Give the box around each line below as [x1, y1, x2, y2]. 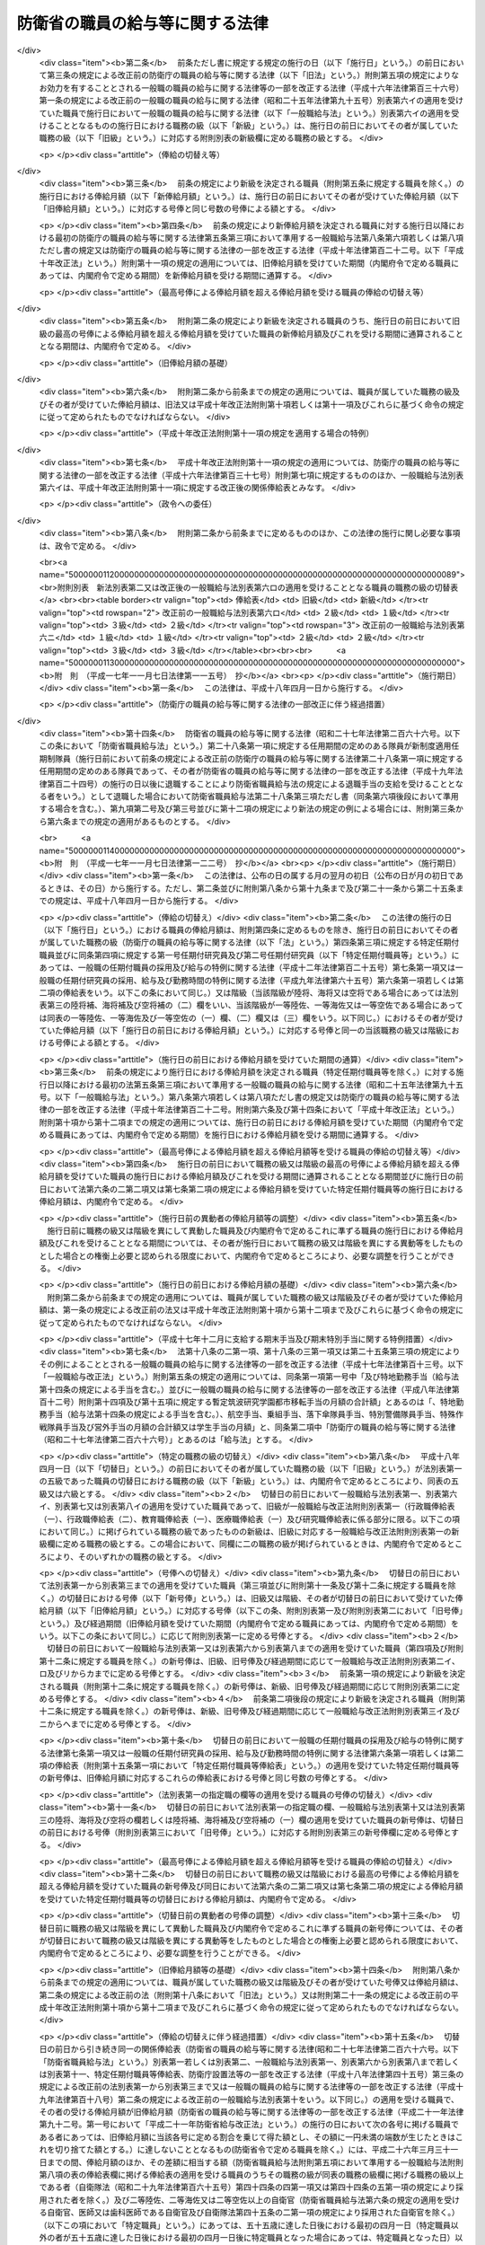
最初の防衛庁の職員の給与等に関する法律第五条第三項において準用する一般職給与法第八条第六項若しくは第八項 [54, 233, 464, 243]
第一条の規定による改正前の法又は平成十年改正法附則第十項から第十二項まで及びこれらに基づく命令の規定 [62, 1305, 456, 1316]
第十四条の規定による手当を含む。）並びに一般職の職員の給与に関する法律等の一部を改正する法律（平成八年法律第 [39, 1384, 460, 1395]
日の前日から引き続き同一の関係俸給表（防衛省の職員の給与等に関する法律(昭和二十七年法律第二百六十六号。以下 [39, 2044, 460, 2055]
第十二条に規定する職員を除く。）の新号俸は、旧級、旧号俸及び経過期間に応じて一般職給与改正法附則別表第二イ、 [39, 1655, 460, 1666]
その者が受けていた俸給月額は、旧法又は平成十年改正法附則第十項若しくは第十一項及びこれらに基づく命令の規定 [46, 399, 464, 409]
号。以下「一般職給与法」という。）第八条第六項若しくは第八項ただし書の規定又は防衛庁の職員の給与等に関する [39, 1092, 453, 1103]
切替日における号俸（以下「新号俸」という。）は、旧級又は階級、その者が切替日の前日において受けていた [66, 1592, 455, 1603]
